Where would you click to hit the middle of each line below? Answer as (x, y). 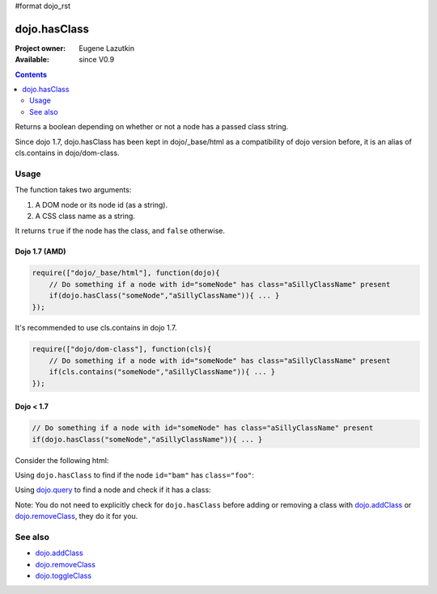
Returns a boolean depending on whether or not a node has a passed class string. (152, 127)
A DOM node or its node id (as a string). (102, 204)
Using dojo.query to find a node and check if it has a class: (113, 490)
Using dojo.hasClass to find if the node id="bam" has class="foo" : (135, 475)
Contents (31, 74)
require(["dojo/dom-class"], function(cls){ (122, 349)
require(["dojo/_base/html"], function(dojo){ (126, 273)
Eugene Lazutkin (107, 48)
